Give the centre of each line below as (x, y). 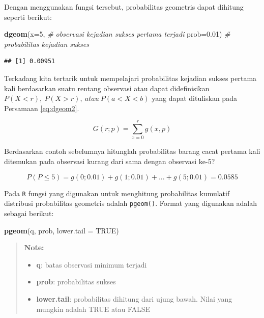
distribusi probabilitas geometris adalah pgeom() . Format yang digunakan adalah (130, 203)
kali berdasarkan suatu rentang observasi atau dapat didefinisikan (107, 88)
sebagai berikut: (29, 213)
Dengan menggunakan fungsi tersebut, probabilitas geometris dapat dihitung (124, 7)
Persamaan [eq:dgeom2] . (42, 108)
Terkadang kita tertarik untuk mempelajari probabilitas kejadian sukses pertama (130, 78)
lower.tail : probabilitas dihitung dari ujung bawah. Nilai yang (134, 298)
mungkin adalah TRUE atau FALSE (93, 309)
